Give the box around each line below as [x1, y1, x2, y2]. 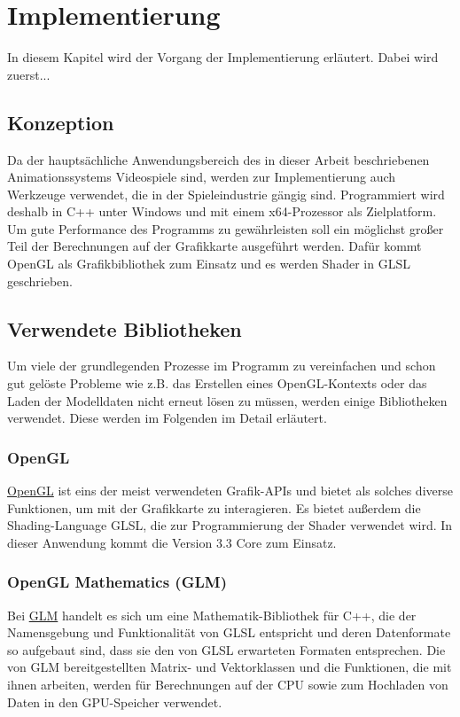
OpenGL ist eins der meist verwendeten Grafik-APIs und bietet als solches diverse [7, 481, 453, 500]
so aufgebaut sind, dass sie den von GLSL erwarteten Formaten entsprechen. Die [7, 640, 446, 659]
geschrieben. [7, 271, 74, 290]
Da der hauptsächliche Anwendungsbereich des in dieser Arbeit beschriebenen [7, 150, 430, 168]
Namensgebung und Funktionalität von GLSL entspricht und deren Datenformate [7, 623, 451, 642]
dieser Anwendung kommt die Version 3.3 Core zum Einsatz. [7, 533, 337, 551]
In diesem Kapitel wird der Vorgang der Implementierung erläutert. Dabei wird [7, 48, 439, 66]
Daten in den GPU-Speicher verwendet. [7, 692, 222, 711]
